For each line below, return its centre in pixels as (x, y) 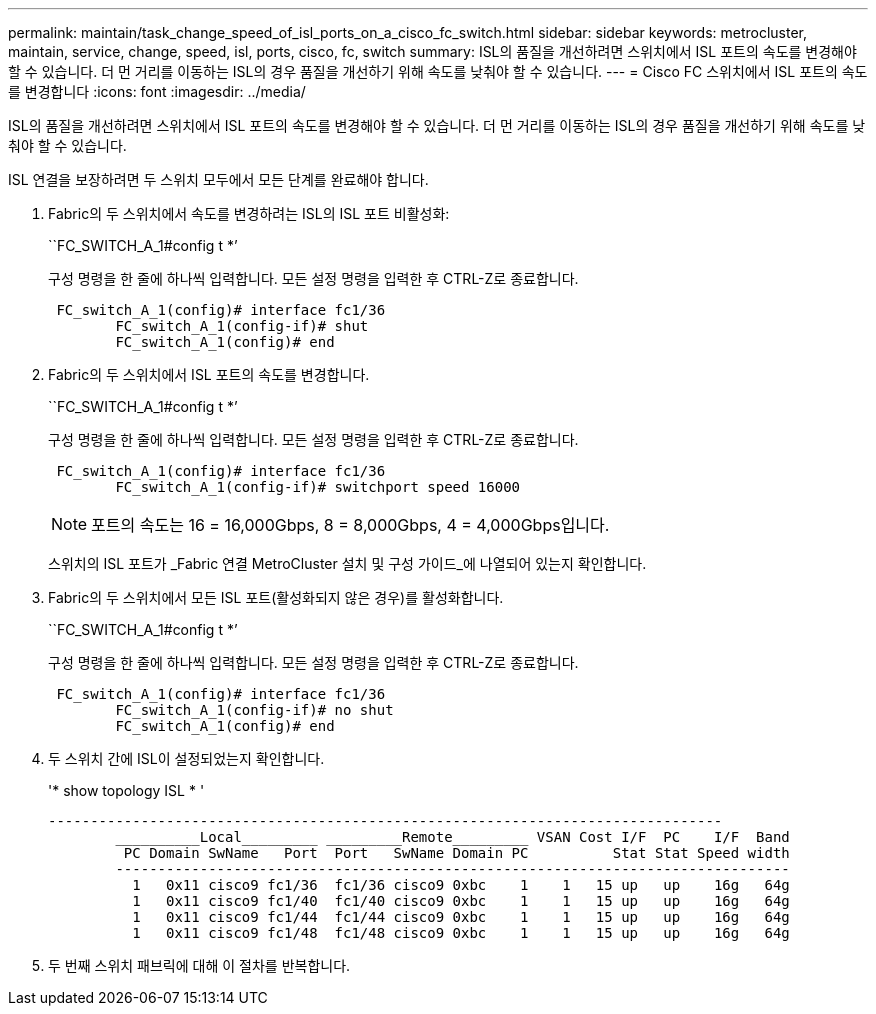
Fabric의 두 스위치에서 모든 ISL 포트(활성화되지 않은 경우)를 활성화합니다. (276, 597)
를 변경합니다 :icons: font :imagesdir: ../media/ (157, 91)
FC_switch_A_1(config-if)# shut (242, 326)
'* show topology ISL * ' (126, 790)
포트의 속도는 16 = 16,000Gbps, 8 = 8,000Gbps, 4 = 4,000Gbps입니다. (350, 525)
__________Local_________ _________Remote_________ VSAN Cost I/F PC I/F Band (452, 837)
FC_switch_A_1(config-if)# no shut (254, 710)
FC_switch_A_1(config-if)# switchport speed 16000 (318, 487)
